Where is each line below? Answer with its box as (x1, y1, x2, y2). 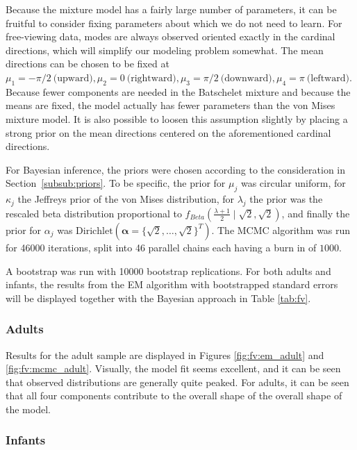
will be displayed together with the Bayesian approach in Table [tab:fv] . (6, 290, 311, 305)
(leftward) (306, 73, 349, 83)
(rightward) (126, 73, 176, 83)
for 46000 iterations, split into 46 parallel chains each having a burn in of (6, 240, 317, 254)
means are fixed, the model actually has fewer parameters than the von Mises (6, 98, 335, 112)
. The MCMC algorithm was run (211, 222, 351, 237)
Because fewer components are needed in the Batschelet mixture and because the (6, 84, 351, 99)
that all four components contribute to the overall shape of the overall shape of (6, 388, 342, 403)
